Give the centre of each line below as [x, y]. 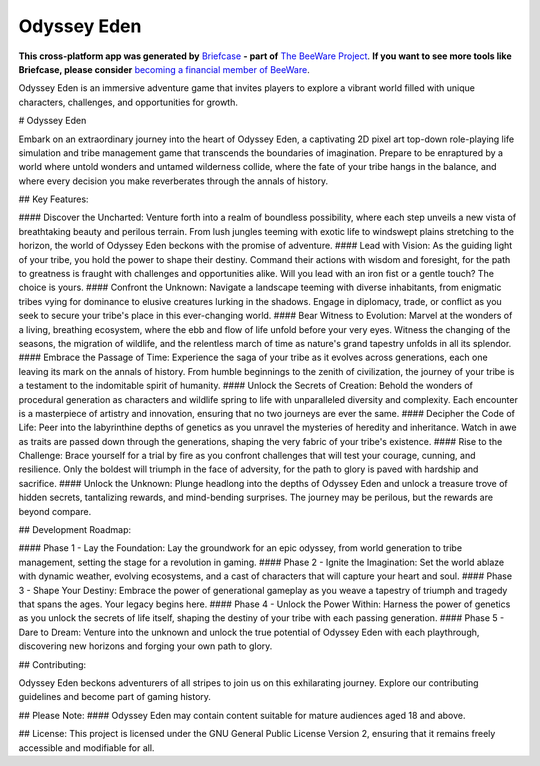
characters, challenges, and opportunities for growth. [128, 102]
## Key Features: [53, 199]
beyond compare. [55, 511]
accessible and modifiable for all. [86, 747]
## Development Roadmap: [75, 530]
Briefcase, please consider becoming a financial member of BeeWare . [164, 69]
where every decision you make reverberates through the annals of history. [173, 181]
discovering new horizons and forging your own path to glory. [145, 646]
